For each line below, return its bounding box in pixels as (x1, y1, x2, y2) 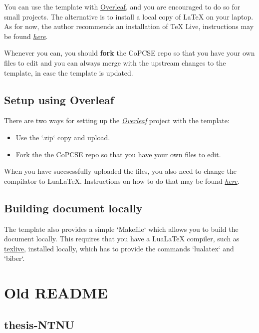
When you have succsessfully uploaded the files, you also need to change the (4, 166, 237, 176)
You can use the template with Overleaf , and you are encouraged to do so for (4, 2, 241, 12)
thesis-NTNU (4, 316, 74, 332)
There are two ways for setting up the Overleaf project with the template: (4, 115, 230, 126)
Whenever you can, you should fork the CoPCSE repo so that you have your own (4, 48, 255, 58)
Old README (4, 282, 108, 303)
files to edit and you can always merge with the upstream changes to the (4, 57, 226, 68)
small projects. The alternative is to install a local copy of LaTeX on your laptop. (4, 11, 254, 22)
